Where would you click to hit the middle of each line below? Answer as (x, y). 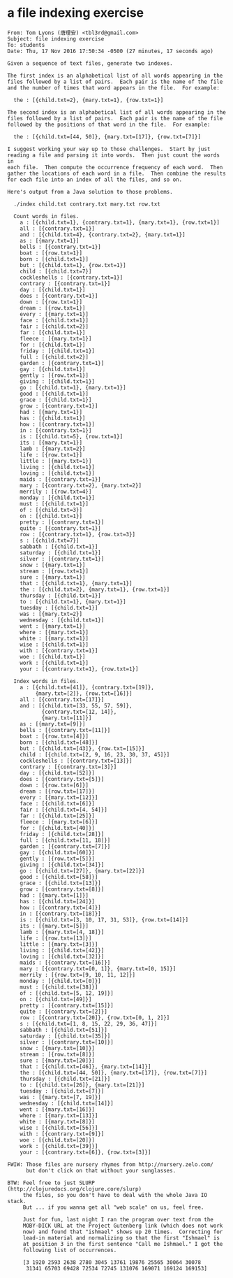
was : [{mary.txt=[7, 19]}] (60, 1097)
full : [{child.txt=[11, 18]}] (65, 840)
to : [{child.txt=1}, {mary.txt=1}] (73, 602)
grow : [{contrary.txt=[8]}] (62, 889)
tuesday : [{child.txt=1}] (59, 608)
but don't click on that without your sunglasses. (101, 1170)
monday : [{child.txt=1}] (58, 498)
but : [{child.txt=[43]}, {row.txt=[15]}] (82, 748)
